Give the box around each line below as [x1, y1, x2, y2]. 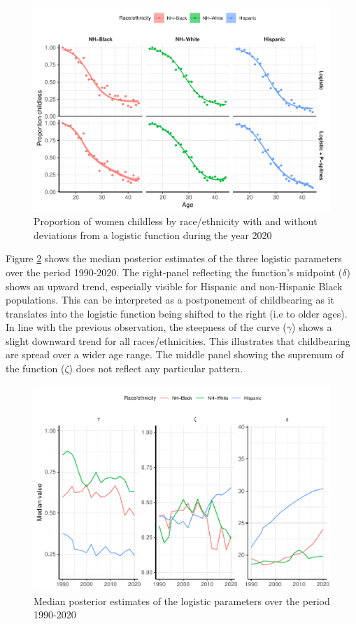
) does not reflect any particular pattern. [69, 361, 243, 376]
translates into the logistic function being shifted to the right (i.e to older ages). [6, 306, 348, 320]
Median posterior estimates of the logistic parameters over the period [34, 593, 330, 608]
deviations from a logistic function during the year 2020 [34, 227, 272, 242]
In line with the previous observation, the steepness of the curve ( [6, 320, 287, 334]
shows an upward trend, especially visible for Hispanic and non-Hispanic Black [6, 278, 343, 293]
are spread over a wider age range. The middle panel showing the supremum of [6, 347, 344, 362]
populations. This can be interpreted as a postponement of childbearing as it [6, 292, 334, 307]
